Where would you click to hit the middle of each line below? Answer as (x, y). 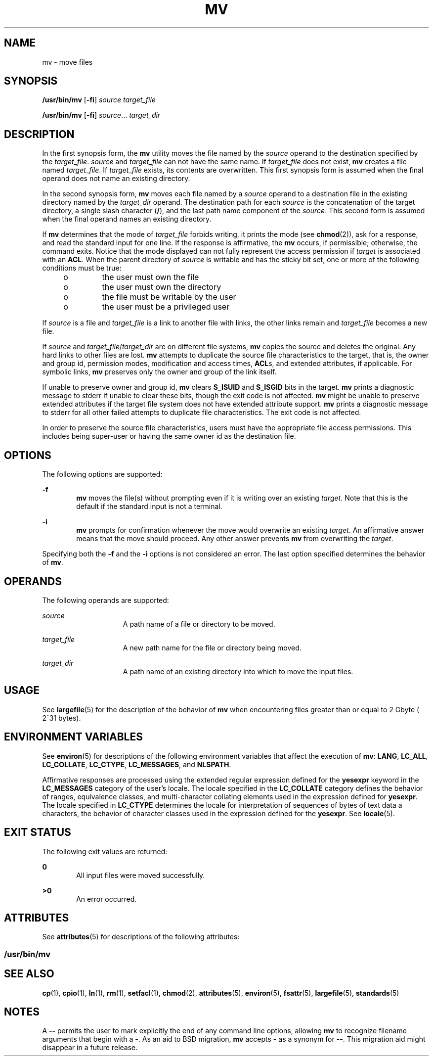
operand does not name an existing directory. (116, 179)
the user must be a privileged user (166, 307)
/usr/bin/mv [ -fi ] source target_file (99, 100)
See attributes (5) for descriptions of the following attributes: (141, 937)
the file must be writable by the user (169, 297)
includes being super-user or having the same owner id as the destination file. (169, 436)
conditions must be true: (82, 268)
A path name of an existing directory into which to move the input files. (238, 671)
